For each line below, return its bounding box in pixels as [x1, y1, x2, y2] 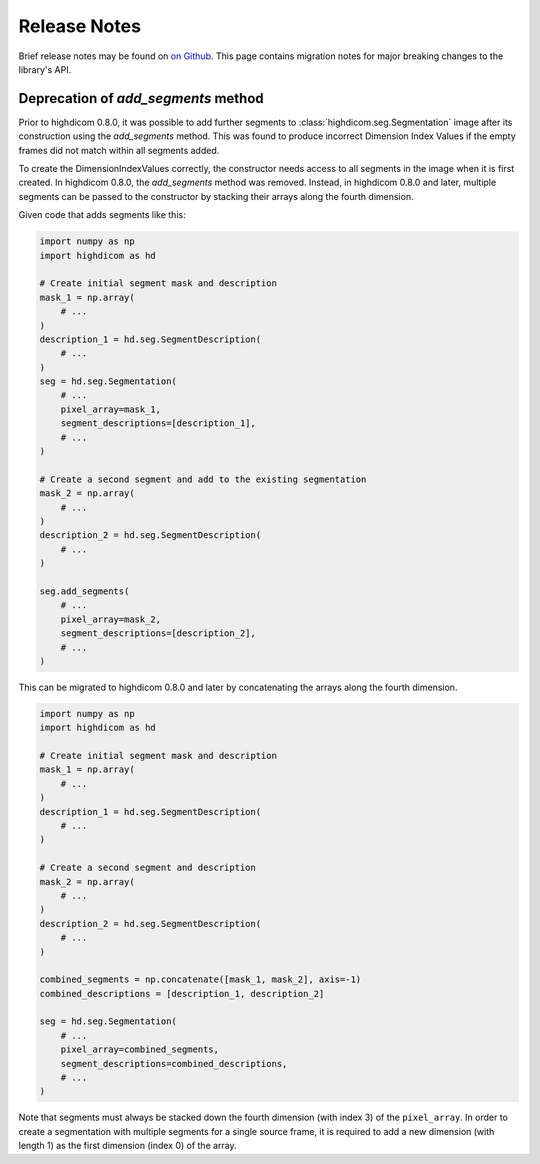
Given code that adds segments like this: [18, 209, 186, 221]
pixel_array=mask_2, [60, 613, 162, 625]
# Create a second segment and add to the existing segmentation [39, 473, 367, 485]
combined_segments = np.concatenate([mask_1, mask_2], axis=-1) [39, 974, 362, 985]
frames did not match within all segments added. [18, 144, 220, 156]
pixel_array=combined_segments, [60, 1044, 220, 1055]
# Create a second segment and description [39, 862, 257, 874]
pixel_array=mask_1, [60, 403, 162, 415]
